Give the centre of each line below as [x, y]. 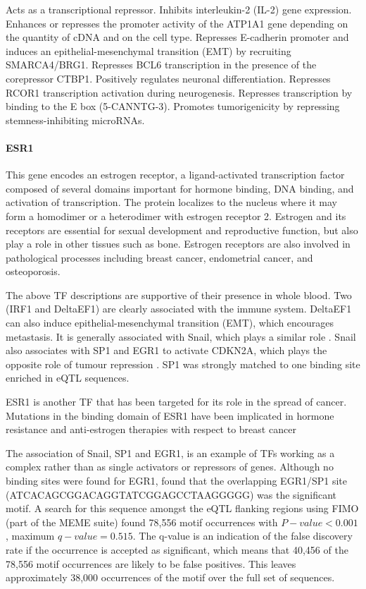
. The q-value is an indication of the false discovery [242, 536]
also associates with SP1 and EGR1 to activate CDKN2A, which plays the [166, 350]
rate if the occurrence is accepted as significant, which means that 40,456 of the [177, 549]
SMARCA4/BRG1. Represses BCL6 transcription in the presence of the [161, 65]
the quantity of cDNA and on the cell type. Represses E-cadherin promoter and [177, 37]
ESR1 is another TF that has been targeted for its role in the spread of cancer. [176, 402]
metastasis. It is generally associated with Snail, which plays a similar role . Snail [181, 336]
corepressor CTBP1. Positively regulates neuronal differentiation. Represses [168, 78]
